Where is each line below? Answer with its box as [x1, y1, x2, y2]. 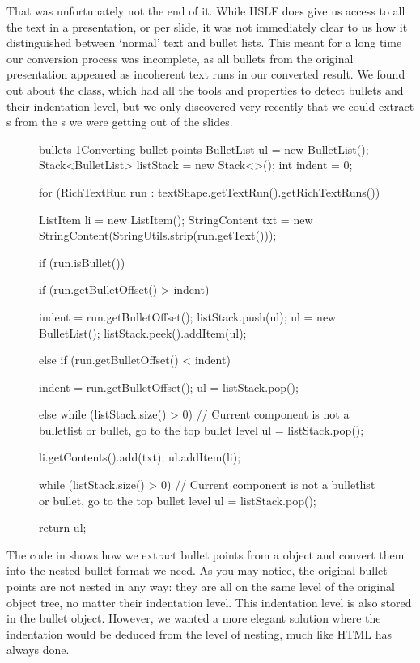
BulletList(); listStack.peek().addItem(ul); [39, 324, 247, 341]
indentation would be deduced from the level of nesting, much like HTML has [6, 625, 392, 642]
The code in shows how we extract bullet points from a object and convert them [6, 546, 405, 563]
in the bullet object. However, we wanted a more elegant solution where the [6, 610, 381, 627]
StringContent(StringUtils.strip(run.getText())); [39, 227, 277, 244]
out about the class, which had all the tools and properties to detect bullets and [6, 81, 404, 98]
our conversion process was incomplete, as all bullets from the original [6, 49, 354, 66]
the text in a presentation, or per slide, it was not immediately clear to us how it [6, 18, 408, 35]
